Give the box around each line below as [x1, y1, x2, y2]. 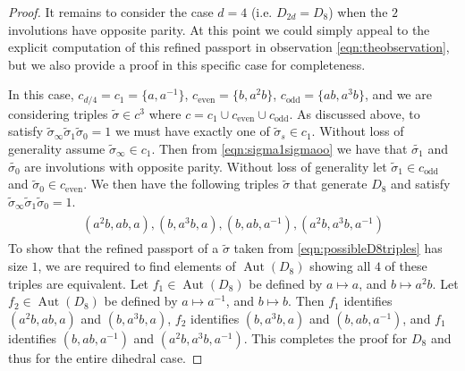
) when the [328, 3, 388, 21]
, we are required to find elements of [38, 257, 236, 275]
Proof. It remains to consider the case [8, 3, 214, 21]
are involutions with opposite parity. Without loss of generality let [24, 156, 387, 175]
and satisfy [391, 174, 451, 193]
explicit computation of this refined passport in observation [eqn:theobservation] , [8, 38, 450, 56]
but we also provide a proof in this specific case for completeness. [8, 55, 366, 73]
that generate [293, 174, 368, 193]
